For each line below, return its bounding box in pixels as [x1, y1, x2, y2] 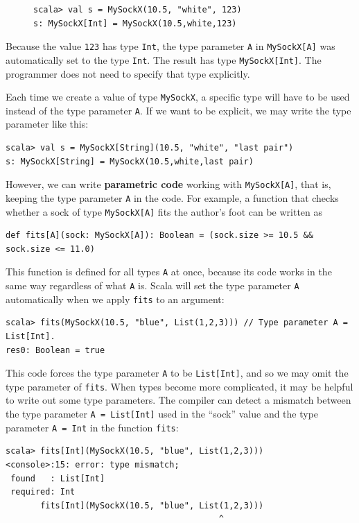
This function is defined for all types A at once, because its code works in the [6, 264, 332, 279]
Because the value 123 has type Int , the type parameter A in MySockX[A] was [6, 39, 335, 53]
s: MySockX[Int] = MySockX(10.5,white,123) [33, 18, 237, 28]
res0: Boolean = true [6, 345, 105, 355]
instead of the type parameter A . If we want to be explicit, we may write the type [6, 103, 351, 117]
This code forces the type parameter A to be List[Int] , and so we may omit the [6, 366, 349, 380]
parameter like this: [6, 117, 89, 131]
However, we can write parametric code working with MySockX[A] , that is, [6, 177, 331, 191]
